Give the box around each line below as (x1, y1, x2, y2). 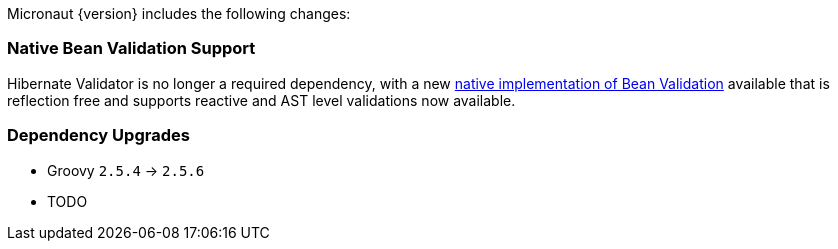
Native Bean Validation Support (7, 38, 256, 59)
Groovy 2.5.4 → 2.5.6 (47, 161, 205, 179)
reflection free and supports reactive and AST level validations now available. (7, 91, 516, 109)
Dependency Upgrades (7, 125, 190, 146)
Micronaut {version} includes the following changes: (7, 5, 351, 22)
